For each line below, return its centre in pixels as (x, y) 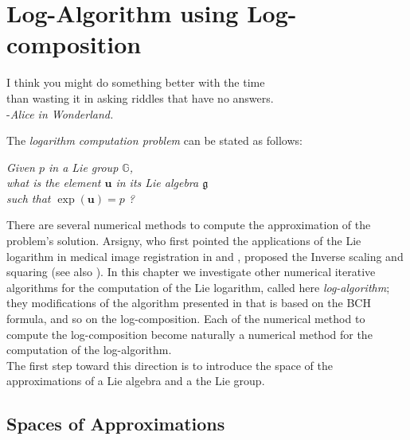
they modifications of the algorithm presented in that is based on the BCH (189, 303)
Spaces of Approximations (116, 424)
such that (29, 198)
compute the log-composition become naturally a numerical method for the (189, 334)
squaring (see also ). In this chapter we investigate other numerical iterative (191, 272)
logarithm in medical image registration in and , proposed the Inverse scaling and (205, 256)
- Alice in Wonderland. (60, 113)
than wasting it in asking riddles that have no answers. (140, 97)
